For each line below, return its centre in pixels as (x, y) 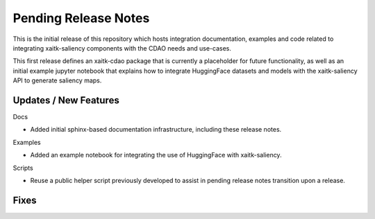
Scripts (23, 168)
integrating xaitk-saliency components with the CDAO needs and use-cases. (122, 48)
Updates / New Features (66, 100)
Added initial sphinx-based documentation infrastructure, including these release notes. (156, 130)
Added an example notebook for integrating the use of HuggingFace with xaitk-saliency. (156, 155)
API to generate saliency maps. (57, 80)
